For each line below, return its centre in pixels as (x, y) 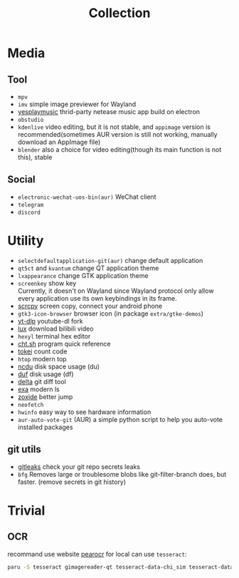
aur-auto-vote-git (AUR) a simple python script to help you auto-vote (120, 419)
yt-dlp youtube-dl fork (50, 321)
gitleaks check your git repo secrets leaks (79, 466)
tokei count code (42, 351)
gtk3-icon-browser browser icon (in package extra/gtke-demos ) (111, 313)
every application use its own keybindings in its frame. (97, 298)
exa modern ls (38, 389)
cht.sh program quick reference (64, 344)
